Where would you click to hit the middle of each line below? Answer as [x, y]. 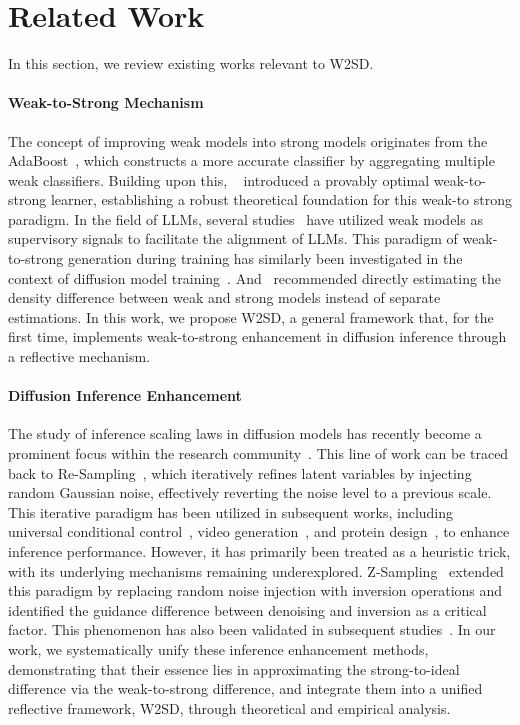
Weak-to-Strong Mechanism [106, 102]
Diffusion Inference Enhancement [125, 395]
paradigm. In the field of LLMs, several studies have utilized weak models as [245, 218]
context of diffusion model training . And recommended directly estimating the [255, 277]
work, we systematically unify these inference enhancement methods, [218, 648]
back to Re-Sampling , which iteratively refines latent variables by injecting [240, 472]
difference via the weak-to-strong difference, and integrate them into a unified [245, 688]
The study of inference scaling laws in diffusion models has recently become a [245, 433]
